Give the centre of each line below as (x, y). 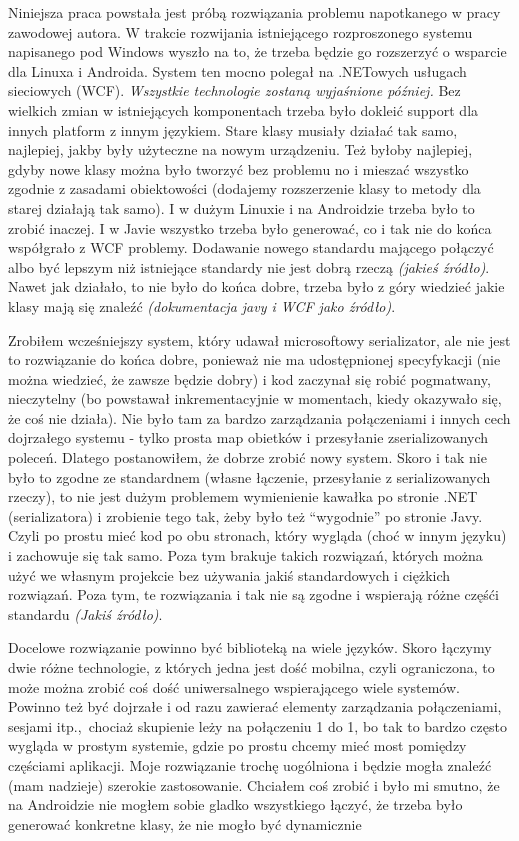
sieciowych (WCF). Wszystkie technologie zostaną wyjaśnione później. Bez (234, 90)
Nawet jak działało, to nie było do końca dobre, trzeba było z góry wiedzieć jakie (256, 286)
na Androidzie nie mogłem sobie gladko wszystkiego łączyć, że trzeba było (235, 804)
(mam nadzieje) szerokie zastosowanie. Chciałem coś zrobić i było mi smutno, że (254, 784)
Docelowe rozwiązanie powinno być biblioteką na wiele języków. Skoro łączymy (250, 647)
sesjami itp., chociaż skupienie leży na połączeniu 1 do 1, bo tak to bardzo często (257, 725)
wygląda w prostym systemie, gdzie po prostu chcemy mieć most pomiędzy (237, 745)
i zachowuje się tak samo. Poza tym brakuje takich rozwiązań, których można (245, 555)
